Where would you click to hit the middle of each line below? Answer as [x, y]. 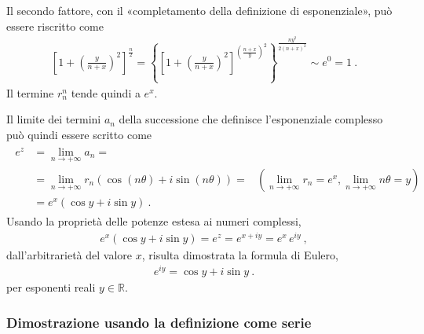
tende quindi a [106, 92]
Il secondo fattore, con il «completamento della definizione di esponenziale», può [199, 10]
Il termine [30, 92]
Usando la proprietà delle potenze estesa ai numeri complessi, [154, 220]
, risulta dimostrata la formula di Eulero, [240, 254]
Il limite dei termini [54, 119]
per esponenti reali [51, 287]
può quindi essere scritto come [79, 134]
